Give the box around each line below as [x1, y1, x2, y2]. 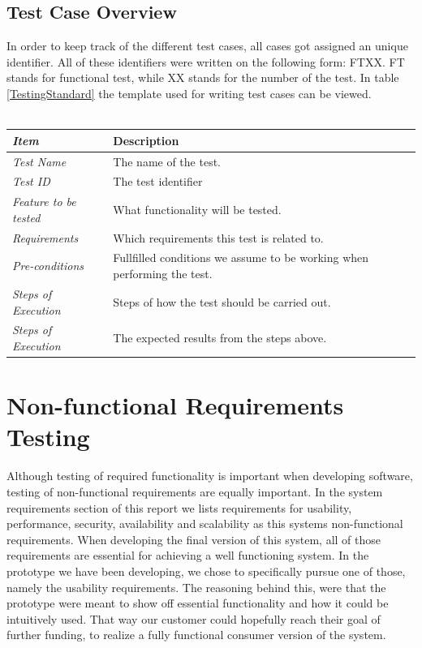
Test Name [12, 152, 67, 170]
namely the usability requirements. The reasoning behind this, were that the [6, 578, 386, 595]
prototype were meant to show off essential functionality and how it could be [6, 594, 389, 612]
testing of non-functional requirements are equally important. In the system [6, 483, 383, 500]
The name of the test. [113, 152, 221, 170]
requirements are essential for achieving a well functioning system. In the [6, 547, 369, 564]
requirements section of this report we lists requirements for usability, [6, 499, 352, 516]
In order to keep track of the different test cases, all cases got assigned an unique [6, 37, 408, 54]
